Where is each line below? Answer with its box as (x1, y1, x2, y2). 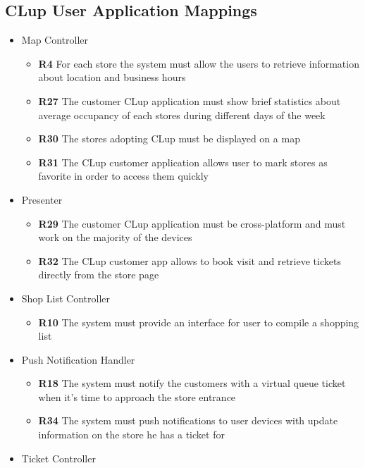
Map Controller (21, 32, 89, 47)
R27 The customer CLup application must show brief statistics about (38, 93, 341, 108)
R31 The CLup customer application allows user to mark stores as (38, 154, 328, 169)
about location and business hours (38, 70, 186, 85)
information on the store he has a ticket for (38, 427, 225, 442)
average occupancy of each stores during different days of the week (38, 107, 326, 122)
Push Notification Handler (21, 352, 135, 367)
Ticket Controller (21, 450, 96, 465)
